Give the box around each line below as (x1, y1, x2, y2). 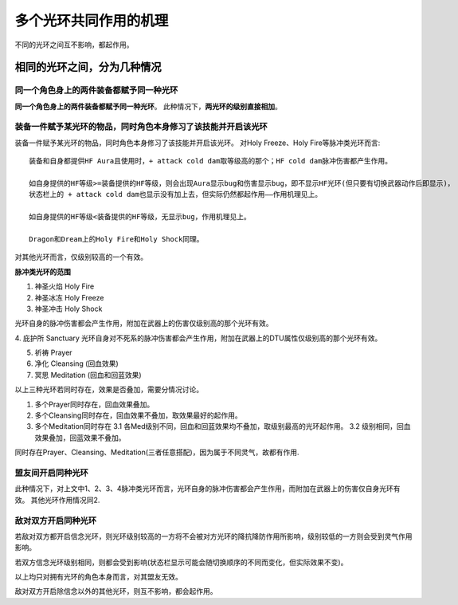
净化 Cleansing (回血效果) (34, 359, 119, 368)
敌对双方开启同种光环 (14, 515, 97, 526)
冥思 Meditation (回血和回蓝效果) (34, 370, 143, 379)
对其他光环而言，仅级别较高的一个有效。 (14, 252, 147, 262)
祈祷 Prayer (34, 348, 72, 358)
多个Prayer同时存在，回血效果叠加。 (34, 399, 155, 409)
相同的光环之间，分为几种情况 (14, 61, 162, 74)
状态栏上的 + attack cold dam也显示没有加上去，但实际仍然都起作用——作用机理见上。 (29, 190, 323, 199)
